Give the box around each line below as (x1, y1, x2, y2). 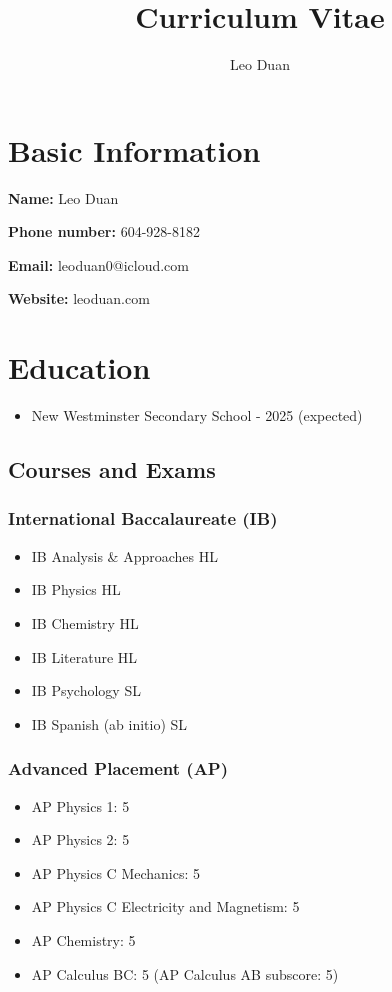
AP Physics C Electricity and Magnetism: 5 (31, 896, 300, 917)
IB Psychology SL (31, 680, 141, 701)
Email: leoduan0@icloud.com (8, 254, 189, 275)
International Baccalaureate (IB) (8, 506, 278, 531)
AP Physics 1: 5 (31, 795, 130, 816)
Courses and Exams (8, 454, 216, 485)
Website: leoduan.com (8, 288, 150, 309)
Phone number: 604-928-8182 (8, 221, 200, 242)
